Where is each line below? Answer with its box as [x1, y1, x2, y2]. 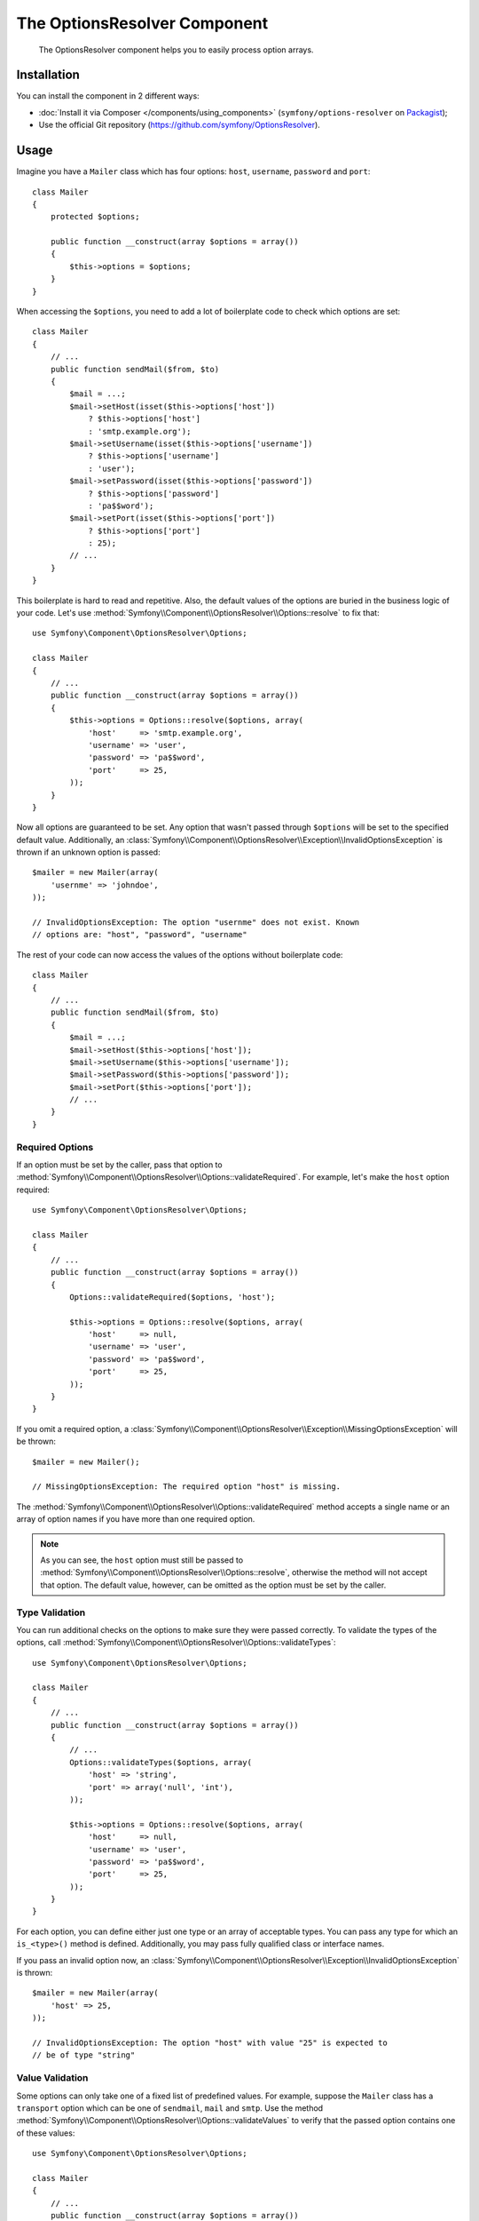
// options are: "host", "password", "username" [32, 929, 247, 940]
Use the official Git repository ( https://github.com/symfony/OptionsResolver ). [38, 120, 321, 131]
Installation [16, 68, 80, 83]
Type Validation [16, 1606, 86, 1619]
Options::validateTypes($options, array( [69, 1757, 253, 1767]
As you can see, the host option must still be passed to [40, 1555, 244, 1565]
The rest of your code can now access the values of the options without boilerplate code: [16, 949, 343, 959]
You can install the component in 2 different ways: [16, 91, 200, 101]
